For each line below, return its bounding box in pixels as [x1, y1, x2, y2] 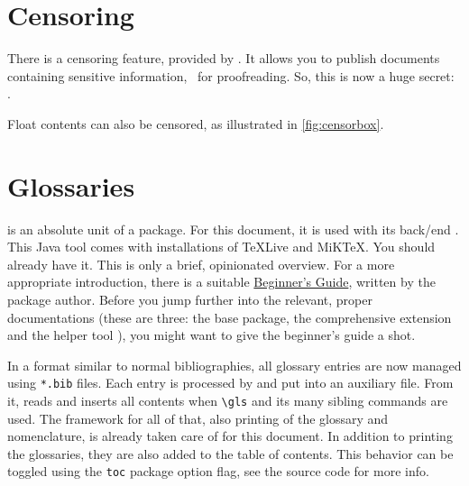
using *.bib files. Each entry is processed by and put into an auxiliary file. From [7, 373, 454, 392]
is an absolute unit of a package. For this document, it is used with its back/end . [7, 219, 459, 238]
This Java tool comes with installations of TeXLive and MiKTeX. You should [7, 237, 436, 256]
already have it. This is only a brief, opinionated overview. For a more [7, 254, 395, 273]
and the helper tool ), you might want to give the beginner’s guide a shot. [7, 326, 416, 344]
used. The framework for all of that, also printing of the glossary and [7, 408, 389, 427]
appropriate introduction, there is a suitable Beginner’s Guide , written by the [7, 272, 436, 291]
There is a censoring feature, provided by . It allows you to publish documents [7, 49, 440, 68]
